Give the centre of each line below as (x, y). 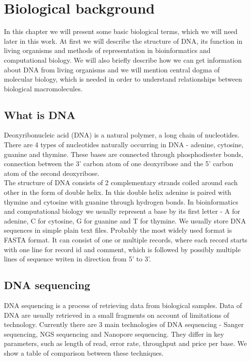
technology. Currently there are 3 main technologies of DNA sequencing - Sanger (124, 324)
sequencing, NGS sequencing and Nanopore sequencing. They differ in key (114, 334)
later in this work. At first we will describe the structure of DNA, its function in (123, 41)
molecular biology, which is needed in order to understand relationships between (123, 79)
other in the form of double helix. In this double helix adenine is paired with (118, 192)
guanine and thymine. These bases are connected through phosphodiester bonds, (124, 154)
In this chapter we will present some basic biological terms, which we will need (121, 31)
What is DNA (40, 114)
